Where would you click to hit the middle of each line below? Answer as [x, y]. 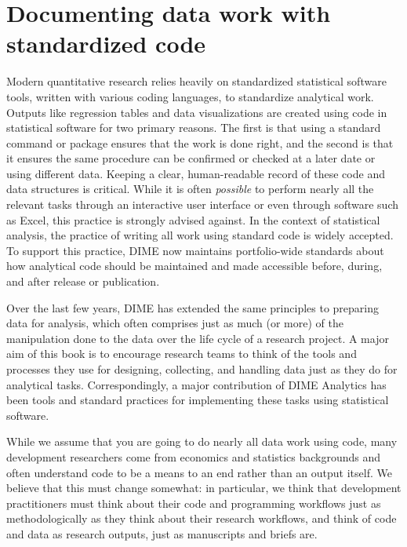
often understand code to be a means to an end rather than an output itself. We [199, 472]
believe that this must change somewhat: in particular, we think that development [204, 488]
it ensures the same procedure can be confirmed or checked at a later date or [191, 158]
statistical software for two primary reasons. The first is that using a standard [194, 128]
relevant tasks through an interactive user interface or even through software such [203, 204]
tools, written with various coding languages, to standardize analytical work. [190, 96]
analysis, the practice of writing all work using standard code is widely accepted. [200, 235]
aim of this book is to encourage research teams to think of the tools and [182, 354]
